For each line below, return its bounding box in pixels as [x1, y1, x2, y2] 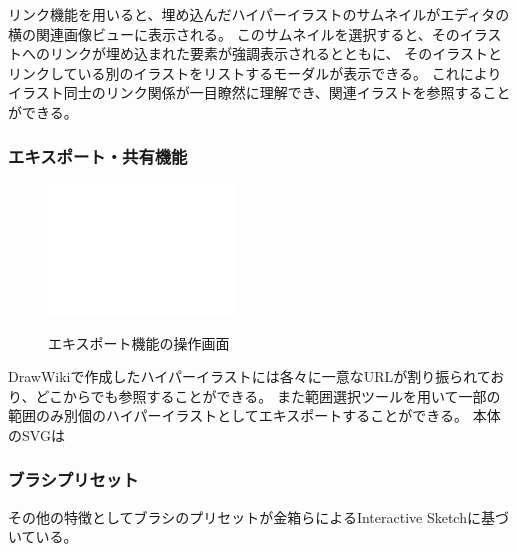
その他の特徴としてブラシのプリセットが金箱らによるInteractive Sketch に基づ [8, 506, 509, 527]
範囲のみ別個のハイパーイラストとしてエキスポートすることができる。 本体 [8, 405, 501, 426]
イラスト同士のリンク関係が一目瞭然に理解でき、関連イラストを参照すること [8, 82, 511, 103]
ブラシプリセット [8, 467, 139, 492]
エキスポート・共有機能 [8, 144, 188, 169]
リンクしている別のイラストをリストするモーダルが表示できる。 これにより [8, 62, 502, 83]
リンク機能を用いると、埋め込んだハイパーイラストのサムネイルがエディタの [8, 4, 510, 24]
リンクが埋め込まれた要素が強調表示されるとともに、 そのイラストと [49, 43, 502, 64]
